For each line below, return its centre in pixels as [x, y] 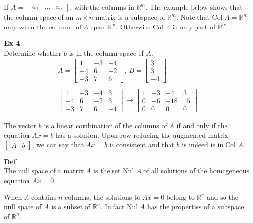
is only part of [194, 26]
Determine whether [33, 52]
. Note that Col [199, 17]
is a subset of [71, 207]
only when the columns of [43, 26]
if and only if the [202, 125]
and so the [223, 197]
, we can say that [58, 144]
